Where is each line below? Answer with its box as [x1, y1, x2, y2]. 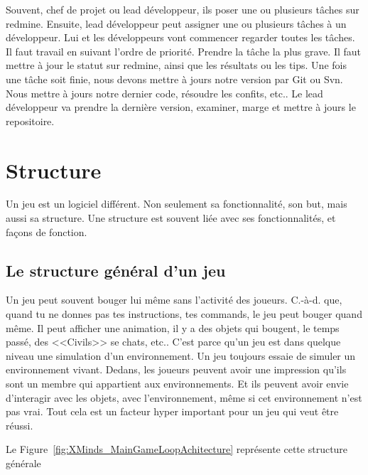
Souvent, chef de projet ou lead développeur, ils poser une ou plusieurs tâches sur [6, 2, 359, 16]
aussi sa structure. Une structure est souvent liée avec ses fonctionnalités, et [6, 210, 336, 225]
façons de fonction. [6, 224, 87, 239]
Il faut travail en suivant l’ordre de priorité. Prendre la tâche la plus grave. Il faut [6, 43, 362, 58]
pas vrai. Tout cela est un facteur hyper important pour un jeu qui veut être [6, 404, 339, 419]
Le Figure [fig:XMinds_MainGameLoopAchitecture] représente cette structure [6, 442, 348, 457]
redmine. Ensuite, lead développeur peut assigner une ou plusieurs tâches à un [6, 16, 347, 31]
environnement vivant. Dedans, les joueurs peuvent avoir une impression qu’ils [6, 362, 347, 377]
